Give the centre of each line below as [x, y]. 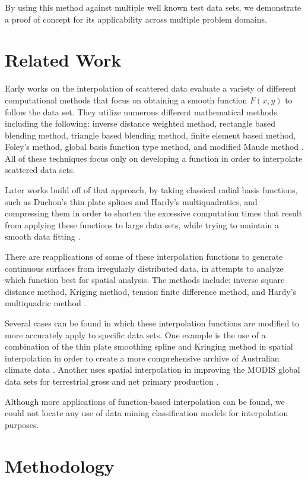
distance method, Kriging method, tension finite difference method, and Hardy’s [151, 291]
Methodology [60, 465]
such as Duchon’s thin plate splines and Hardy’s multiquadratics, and [131, 201]
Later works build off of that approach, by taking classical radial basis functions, [151, 190]
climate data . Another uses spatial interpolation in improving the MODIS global [153, 370]
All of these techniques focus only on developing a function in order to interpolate [154, 158]
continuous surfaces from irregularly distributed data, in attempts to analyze [144, 268]
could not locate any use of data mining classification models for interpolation [147, 413]
